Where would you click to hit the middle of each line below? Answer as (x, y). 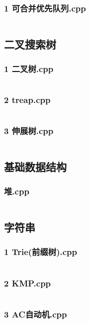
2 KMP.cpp (28, 283)
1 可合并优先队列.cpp (45, 8)
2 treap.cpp (27, 100)
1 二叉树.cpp (29, 68)
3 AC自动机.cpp (36, 314)
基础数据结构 (35, 167)
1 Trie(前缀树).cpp (41, 252)
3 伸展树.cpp (29, 131)
